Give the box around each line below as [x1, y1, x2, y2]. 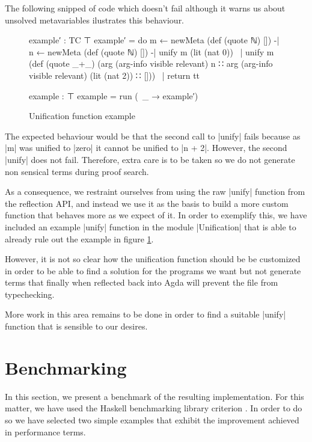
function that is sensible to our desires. [5, 320, 148, 333]
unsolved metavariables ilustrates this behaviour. [5, 13, 185, 26]
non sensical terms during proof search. [5, 165, 149, 177]
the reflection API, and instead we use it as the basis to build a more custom [5, 197, 289, 209]
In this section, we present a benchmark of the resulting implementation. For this [5, 390, 304, 402]
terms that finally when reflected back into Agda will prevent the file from [5, 276, 278, 289]
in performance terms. [5, 425, 86, 438]
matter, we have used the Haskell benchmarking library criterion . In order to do [5, 402, 302, 414]
